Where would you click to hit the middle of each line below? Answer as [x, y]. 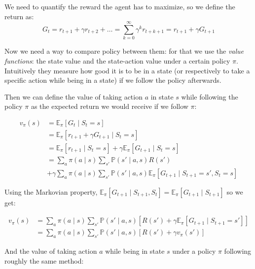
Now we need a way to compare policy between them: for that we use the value [124, 51]
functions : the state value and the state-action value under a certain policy [117, 60]
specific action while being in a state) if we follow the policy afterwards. [113, 80]
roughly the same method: [44, 260]
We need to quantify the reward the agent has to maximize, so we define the [120, 6]
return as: [19, 16]
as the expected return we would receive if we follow [109, 106]
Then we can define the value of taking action [73, 96]
